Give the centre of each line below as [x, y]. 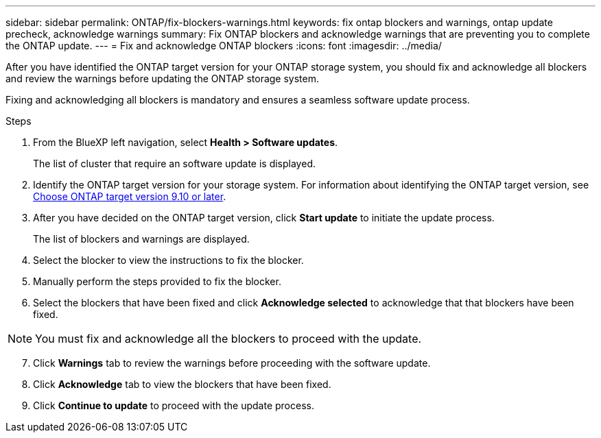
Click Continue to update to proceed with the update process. [174, 405]
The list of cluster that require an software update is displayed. [174, 163]
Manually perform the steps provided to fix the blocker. [157, 281]
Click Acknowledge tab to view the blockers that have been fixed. [182, 384]
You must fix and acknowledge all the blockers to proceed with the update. [228, 339]
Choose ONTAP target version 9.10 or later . [130, 196]
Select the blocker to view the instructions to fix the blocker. [168, 260]
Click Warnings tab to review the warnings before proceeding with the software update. [232, 363]
